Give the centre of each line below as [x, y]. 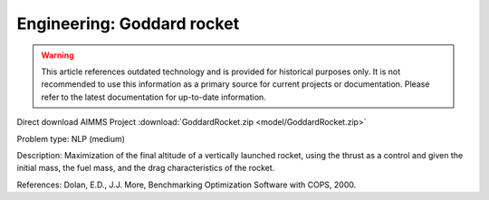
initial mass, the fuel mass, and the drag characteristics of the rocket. [146, 168]
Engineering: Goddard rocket [128, 24]
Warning [58, 55]
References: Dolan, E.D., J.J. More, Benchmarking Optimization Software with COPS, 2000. [187, 185]
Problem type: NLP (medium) [71, 138]
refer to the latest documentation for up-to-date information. [153, 97]
